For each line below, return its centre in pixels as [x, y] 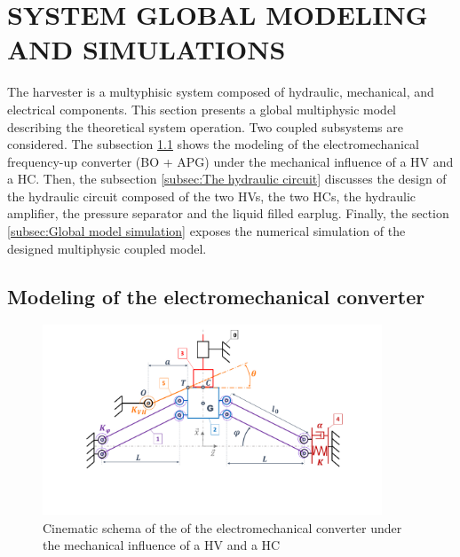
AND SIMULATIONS [147, 49]
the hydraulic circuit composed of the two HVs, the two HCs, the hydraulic [211, 196]
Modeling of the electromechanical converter [216, 296]
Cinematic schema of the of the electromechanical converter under [222, 527]
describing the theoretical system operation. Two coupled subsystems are [205, 126]
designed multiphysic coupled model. [107, 248]
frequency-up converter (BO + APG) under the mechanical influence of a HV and [230, 161]
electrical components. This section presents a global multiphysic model [202, 109]
